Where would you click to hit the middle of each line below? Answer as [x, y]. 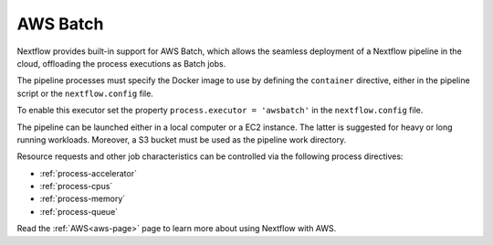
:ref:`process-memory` [83, 199]
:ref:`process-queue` [79, 211]
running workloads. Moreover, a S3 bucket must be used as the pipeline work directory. [182, 139]
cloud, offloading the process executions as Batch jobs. [121, 63]
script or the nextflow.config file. [85, 93]
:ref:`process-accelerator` [88, 173]
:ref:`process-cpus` [76, 186]
